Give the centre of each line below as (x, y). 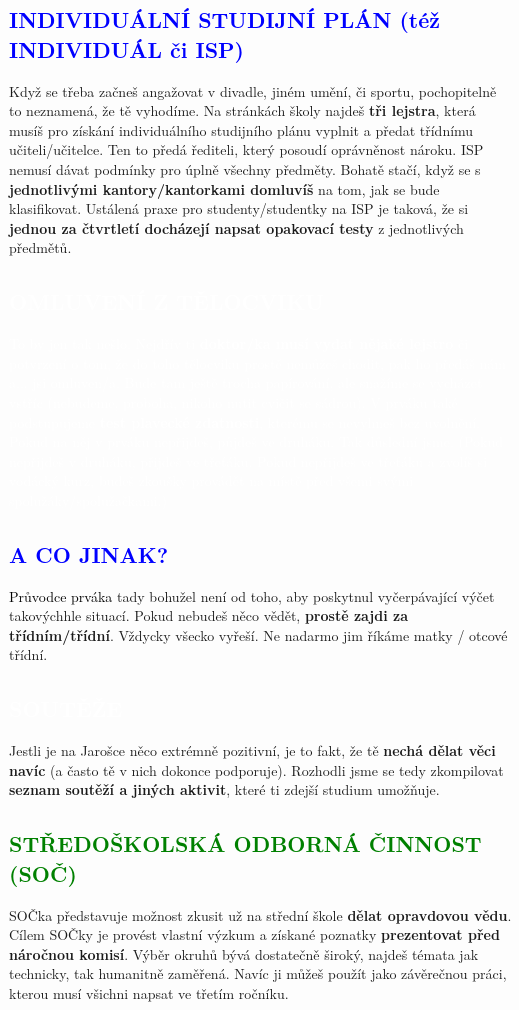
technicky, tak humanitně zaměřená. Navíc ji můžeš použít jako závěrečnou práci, (258, 973)
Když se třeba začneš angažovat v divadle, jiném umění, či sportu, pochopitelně (253, 90)
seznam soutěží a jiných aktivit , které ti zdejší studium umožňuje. (224, 789)
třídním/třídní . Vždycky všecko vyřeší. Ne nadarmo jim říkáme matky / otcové (258, 634)
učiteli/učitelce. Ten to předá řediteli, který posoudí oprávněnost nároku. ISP (246, 149)
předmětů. (40, 247)
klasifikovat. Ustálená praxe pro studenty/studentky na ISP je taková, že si (239, 208)
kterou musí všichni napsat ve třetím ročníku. (149, 993)
